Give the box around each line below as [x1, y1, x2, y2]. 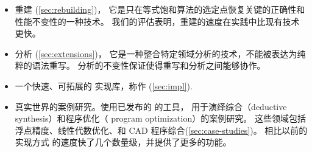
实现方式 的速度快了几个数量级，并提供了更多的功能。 [15, 136, 232, 148]
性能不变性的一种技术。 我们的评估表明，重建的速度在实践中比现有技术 [15, 15, 300, 27]
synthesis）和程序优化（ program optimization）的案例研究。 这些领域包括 [15, 112, 306, 125]
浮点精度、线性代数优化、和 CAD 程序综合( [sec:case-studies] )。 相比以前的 [15, 123, 308, 136]
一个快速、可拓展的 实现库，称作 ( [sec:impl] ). [15, 79, 193, 92]
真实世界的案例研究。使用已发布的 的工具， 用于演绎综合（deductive [15, 100, 287, 112]
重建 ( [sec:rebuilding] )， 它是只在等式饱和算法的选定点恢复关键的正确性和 [15, 3, 305, 15]
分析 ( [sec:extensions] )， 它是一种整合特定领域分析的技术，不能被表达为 [15, 47, 297, 60]
